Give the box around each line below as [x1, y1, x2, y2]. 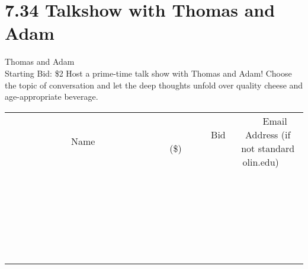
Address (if [245, 127, 291, 141]
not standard [241, 141, 295, 155]
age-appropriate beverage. [5, 90, 98, 103]
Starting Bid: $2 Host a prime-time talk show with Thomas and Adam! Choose [5, 67, 292, 79]
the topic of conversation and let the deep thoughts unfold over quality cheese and [5, 78, 303, 91]
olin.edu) [242, 154, 279, 169]
